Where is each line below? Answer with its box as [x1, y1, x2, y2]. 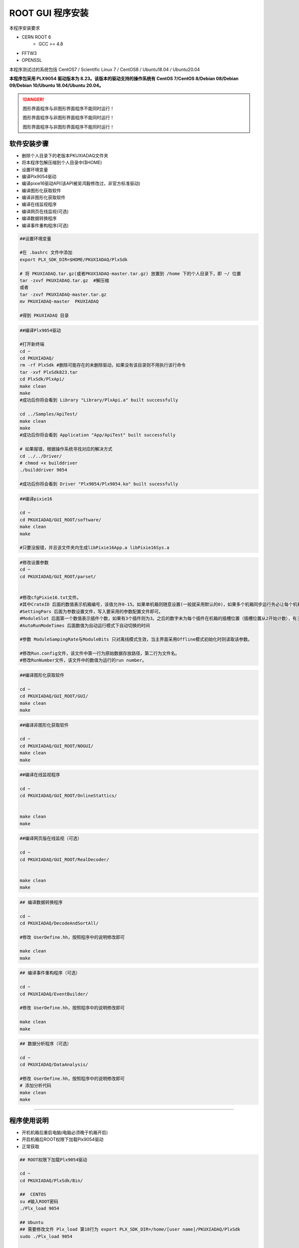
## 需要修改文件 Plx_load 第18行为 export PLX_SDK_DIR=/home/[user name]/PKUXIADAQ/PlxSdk [19, 1227, 241, 1233]
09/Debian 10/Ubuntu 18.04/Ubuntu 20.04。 [9, 82, 104, 88]
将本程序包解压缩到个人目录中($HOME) [21, 160, 102, 166]
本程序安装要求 [9, 25, 40, 31]
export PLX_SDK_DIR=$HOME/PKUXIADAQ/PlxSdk [19, 257, 128, 262]
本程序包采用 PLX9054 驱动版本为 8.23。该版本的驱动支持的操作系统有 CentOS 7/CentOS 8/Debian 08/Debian [9, 75, 239, 81]
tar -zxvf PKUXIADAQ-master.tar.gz [19, 292, 107, 297]
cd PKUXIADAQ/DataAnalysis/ [19, 1062, 88, 1068]
